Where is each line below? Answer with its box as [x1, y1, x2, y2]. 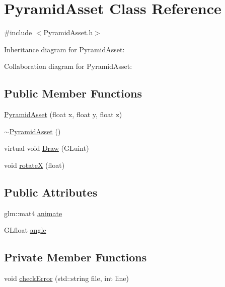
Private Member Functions [4, 249, 147, 265]
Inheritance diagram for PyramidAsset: [4, 44, 125, 54]
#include [4, 27, 32, 38]
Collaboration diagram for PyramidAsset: [4, 61, 132, 71]
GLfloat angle [4, 225, 46, 235]
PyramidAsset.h [43, 27, 93, 38]
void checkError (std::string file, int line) [4, 273, 129, 283]
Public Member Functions [4, 85, 142, 101]
